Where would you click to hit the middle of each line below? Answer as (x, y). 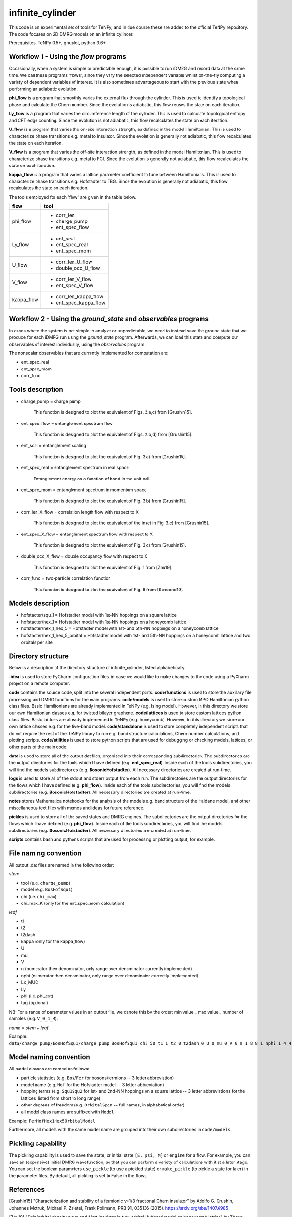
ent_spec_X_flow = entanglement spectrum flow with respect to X (87, 534)
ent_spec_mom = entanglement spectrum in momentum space (84, 490)
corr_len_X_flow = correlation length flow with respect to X (80, 512)
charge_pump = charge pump (51, 401)
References (27, 1189)
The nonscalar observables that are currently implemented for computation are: (89, 353)
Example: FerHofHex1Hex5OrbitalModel (52, 1121)
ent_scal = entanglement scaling (54, 445)
